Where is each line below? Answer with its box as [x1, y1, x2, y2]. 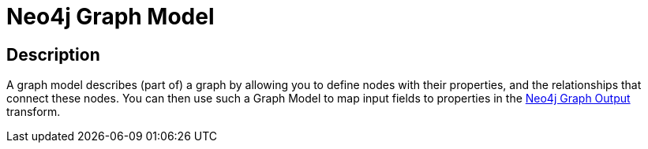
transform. [6, 105, 61, 119]
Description [6, 44, 100, 65]
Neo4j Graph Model [6, 3, 215, 30]
